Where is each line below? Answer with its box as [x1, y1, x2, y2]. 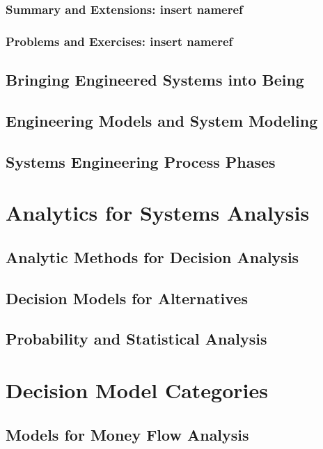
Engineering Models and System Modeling [6, 109, 318, 131]
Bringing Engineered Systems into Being [6, 69, 304, 90]
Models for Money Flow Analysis [6, 423, 249, 445]
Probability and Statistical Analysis [6, 328, 267, 349]
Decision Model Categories [6, 375, 268, 404]
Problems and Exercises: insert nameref [6, 32, 233, 49]
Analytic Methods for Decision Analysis [6, 246, 299, 267]
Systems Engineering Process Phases [6, 150, 276, 172]
